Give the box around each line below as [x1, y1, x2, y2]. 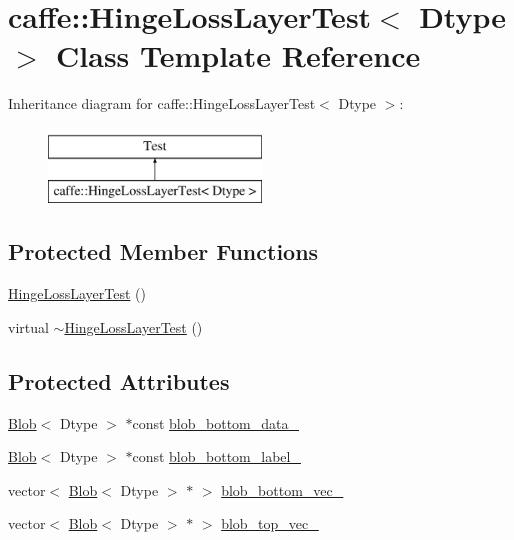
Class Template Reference [56, 35, 421, 76]
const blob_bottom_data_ [132, 412, 299, 433]
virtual [8, 316, 49, 337]
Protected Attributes [8, 365, 230, 396]
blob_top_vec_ [221, 513, 319, 534]
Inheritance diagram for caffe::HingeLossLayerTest [8, 93, 316, 114]
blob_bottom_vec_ [221, 479, 344, 500]
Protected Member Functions [8, 236, 319, 267]
